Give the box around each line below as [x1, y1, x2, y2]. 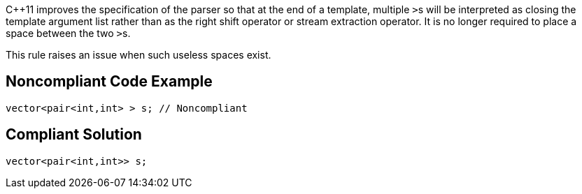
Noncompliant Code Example [6, 73, 213, 91]
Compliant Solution [6, 126, 142, 144]
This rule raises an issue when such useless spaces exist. [6, 49, 271, 61]
